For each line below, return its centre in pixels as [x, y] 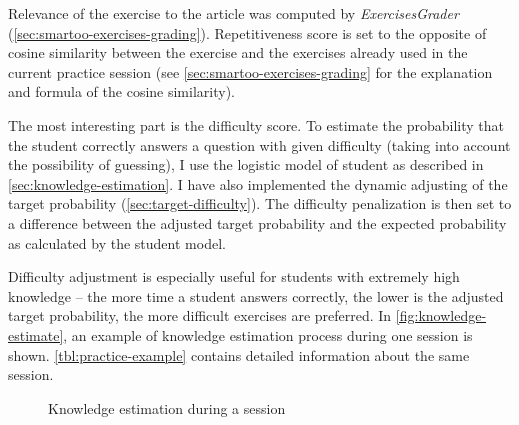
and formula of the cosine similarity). [121, 91]
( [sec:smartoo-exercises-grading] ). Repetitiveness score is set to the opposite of [247, 32]
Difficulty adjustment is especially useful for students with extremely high [234, 276]
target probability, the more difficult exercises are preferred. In [200, 315]
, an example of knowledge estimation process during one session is [268, 334]
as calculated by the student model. [117, 242]
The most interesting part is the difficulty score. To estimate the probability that [256, 124]
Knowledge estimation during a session [167, 407]
